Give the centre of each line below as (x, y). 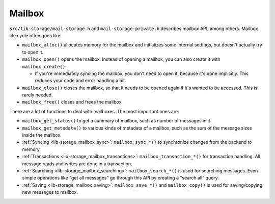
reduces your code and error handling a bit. (80, 81)
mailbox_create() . (44, 66)
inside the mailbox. (42, 135)
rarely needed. (37, 95)
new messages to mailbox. (50, 192)
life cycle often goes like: (36, 35)
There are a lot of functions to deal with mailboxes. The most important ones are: (94, 111)
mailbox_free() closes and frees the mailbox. (73, 102)
